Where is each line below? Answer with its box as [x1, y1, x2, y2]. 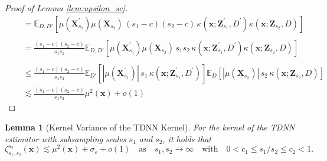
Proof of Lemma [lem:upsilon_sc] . [5, 2, 128, 14]
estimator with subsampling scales [5, 132, 126, 145]
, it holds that [162, 132, 211, 145]
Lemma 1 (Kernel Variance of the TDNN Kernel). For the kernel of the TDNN [5, 120, 295, 133]
